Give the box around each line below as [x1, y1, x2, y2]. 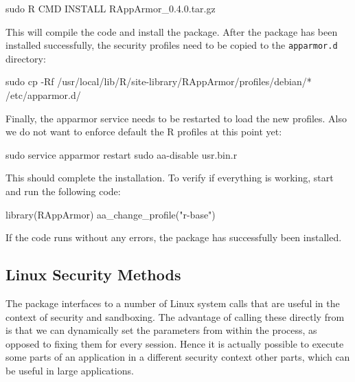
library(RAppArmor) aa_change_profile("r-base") [5, 207, 216, 221]
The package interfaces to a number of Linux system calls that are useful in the [5, 295, 340, 310]
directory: [5, 51, 46, 65]
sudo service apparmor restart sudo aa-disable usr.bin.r [5, 147, 238, 161]
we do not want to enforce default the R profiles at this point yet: [5, 124, 282, 139]
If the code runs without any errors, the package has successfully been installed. [5, 230, 342, 245]
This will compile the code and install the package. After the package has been [5, 24, 338, 38]
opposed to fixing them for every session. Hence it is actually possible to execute [5, 336, 344, 350]
